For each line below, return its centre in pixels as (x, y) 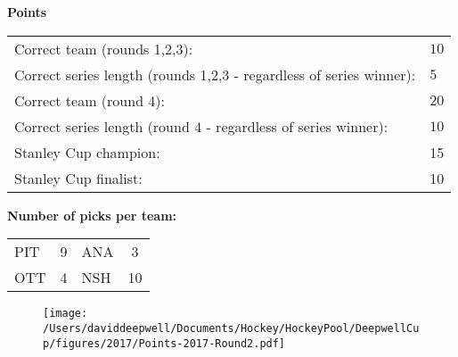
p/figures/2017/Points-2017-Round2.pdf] (164, 343)
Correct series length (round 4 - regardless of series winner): (201, 126)
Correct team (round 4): (90, 100)
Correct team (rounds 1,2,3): (104, 48)
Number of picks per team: (92, 215)
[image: (65, 314)
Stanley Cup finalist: (78, 178)
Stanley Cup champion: (87, 152)
